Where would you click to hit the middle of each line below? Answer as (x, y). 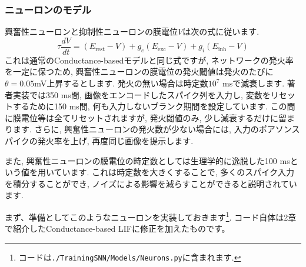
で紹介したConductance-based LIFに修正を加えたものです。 (117, 228)
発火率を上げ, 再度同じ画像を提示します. (115, 141)
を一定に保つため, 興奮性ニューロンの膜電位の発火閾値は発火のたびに (139, 71)
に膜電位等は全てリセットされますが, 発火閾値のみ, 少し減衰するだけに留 (146, 117)
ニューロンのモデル (48, 9)
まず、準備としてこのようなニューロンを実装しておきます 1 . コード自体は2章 (151, 216)
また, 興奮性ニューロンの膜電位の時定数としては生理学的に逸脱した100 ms (147, 160)
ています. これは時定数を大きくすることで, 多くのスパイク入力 (174, 172)
